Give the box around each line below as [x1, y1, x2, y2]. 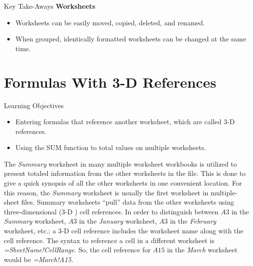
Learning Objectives [4, 100, 64, 110]
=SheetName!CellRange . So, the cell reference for [4, 245, 151, 255]
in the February [170, 216, 216, 226]
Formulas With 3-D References [4, 72, 216, 92]
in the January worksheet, [79, 216, 157, 226]
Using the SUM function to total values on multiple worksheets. [15, 142, 206, 152]
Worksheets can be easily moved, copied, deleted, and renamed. [15, 17, 205, 27]
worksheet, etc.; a [4, 226, 56, 236]
